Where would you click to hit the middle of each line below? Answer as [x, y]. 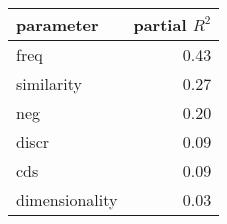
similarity [49, 83]
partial [160, 24]
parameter [57, 24]
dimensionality [67, 199]
